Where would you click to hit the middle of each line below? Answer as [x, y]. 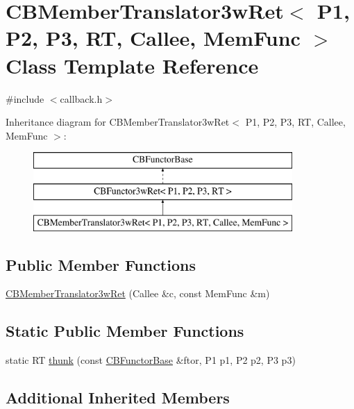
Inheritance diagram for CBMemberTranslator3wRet [118, 122]
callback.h [81, 98]
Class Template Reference [132, 65]
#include [25, 98]
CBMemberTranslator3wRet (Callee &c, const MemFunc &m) [138, 293]
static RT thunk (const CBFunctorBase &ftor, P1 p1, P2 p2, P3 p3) [151, 360]
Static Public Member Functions [125, 331]
